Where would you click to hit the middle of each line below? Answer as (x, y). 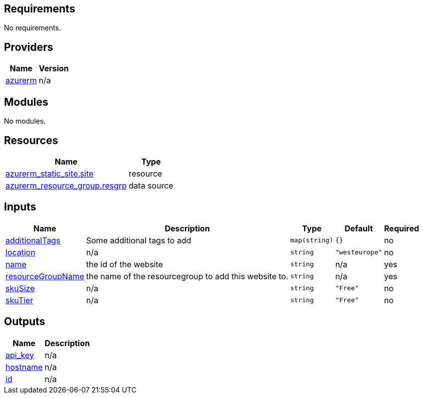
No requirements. (33, 28)
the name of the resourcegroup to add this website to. (187, 276)
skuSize (20, 288)
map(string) (312, 240)
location (20, 252)
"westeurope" (359, 252)
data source (151, 185)
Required (402, 228)
